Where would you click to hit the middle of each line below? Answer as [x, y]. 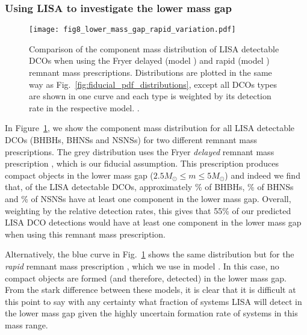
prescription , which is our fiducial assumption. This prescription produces [142, 163]
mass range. [26, 324]
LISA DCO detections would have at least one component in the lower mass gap [153, 222]
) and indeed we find [262, 175]
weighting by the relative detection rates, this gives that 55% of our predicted [148, 210]
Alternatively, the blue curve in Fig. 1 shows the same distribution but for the [150, 254]
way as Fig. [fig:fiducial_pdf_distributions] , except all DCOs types [153, 84]
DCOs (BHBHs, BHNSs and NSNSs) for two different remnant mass [131, 140]
